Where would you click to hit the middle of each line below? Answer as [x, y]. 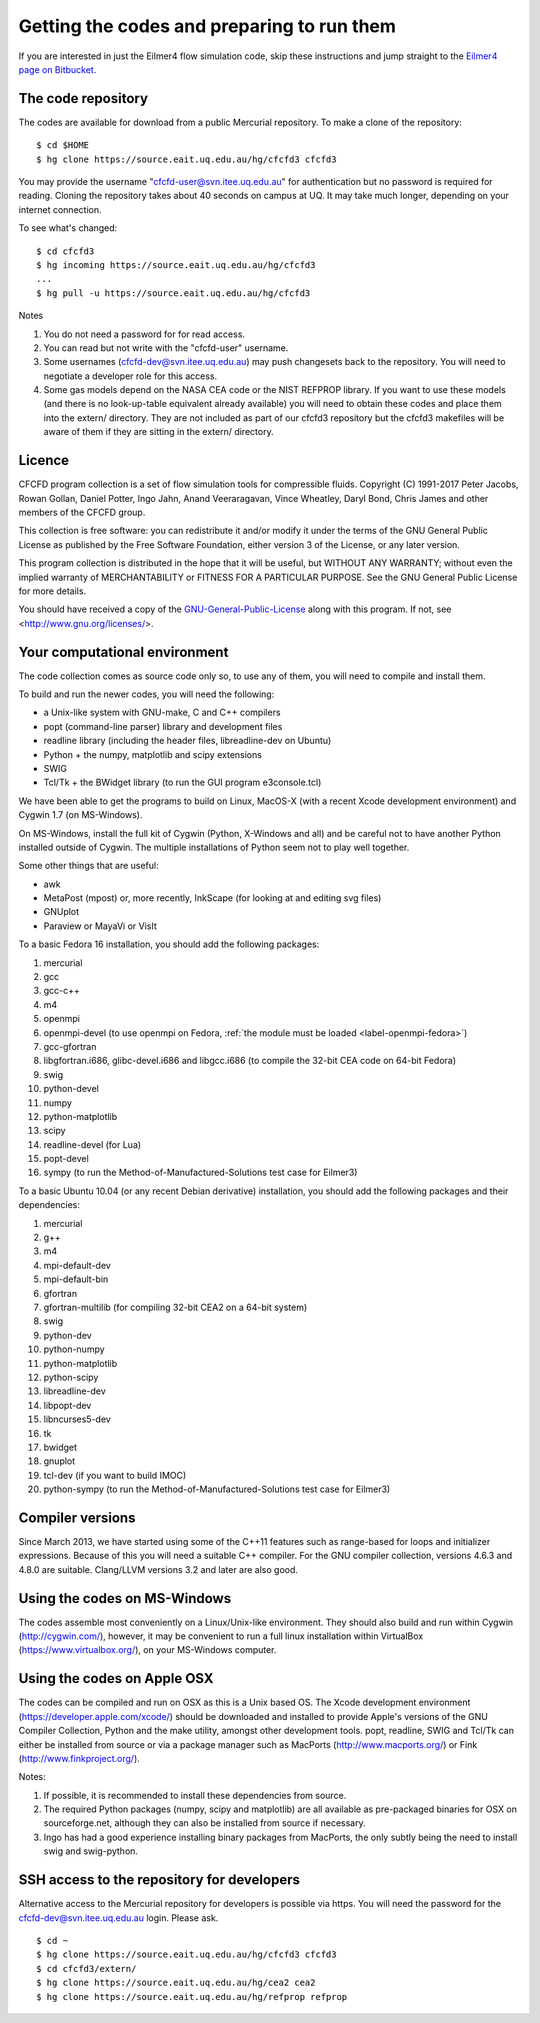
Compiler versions [77, 1517]
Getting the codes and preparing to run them [207, 26]
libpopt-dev [67, 1405]
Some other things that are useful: [88, 866]
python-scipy [71, 1377]
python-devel [71, 1089]
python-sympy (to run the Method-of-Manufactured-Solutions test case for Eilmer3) [217, 1489]
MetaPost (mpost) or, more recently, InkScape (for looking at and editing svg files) [212, 898]
